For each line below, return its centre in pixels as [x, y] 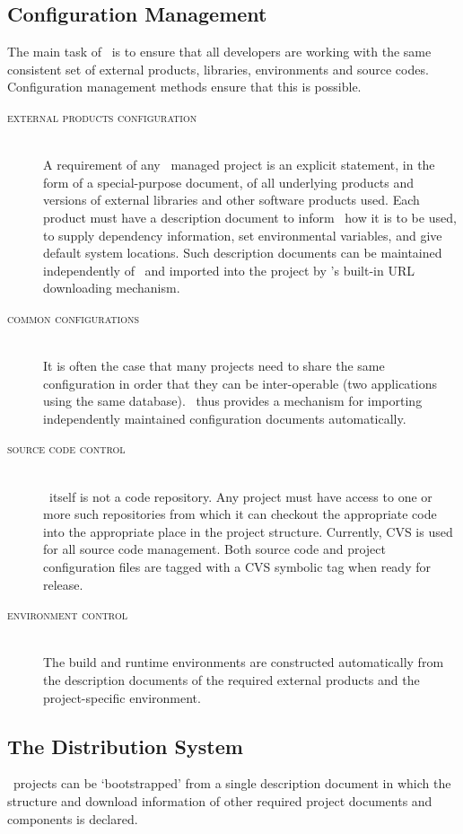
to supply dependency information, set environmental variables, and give [243, 235]
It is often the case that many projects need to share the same [214, 366]
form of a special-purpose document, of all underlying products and [229, 182]
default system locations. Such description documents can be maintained [243, 253]
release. [63, 584]
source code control [66, 448]
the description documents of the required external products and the [231, 680]
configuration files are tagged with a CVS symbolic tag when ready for [237, 567]
